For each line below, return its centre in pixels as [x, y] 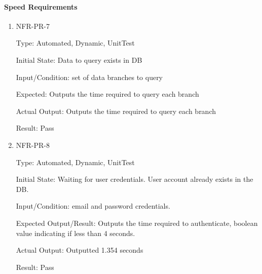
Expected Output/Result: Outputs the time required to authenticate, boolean [137, 223]
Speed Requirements [41, 6]
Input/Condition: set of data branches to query [89, 77]
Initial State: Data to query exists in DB [79, 60]
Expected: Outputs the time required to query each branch [107, 94]
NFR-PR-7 [33, 26]
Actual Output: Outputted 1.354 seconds [80, 250]
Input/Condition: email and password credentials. [93, 206]
